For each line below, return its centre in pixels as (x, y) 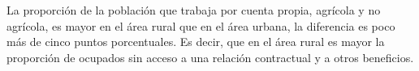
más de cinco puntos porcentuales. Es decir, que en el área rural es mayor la (196, 42)
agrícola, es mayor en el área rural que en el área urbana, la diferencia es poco (201, 25)
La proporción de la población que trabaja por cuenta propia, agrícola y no (194, 10)
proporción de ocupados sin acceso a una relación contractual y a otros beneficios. (210, 57)
